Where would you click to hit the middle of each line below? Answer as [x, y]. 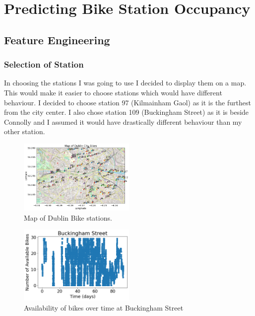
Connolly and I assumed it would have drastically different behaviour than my [123, 121]
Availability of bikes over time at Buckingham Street [104, 307]
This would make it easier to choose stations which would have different [113, 92]
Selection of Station [44, 64]
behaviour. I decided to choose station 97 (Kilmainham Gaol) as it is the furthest [127, 102]
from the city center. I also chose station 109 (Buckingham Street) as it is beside [127, 112]
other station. [25, 131]
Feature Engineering [57, 39]
